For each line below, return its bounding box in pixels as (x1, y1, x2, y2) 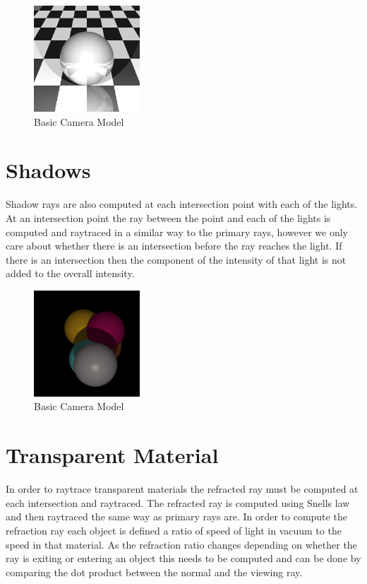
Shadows (6, 156, 91, 185)
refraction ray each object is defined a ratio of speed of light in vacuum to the (6, 522, 342, 537)
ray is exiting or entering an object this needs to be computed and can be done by (6, 551, 361, 566)
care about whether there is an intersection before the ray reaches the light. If (6, 238, 342, 253)
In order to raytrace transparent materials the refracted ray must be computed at (6, 481, 359, 496)
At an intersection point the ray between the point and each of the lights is (6, 210, 331, 225)
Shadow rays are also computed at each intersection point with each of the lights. (6, 197, 358, 211)
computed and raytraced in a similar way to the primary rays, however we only (6, 224, 348, 239)
